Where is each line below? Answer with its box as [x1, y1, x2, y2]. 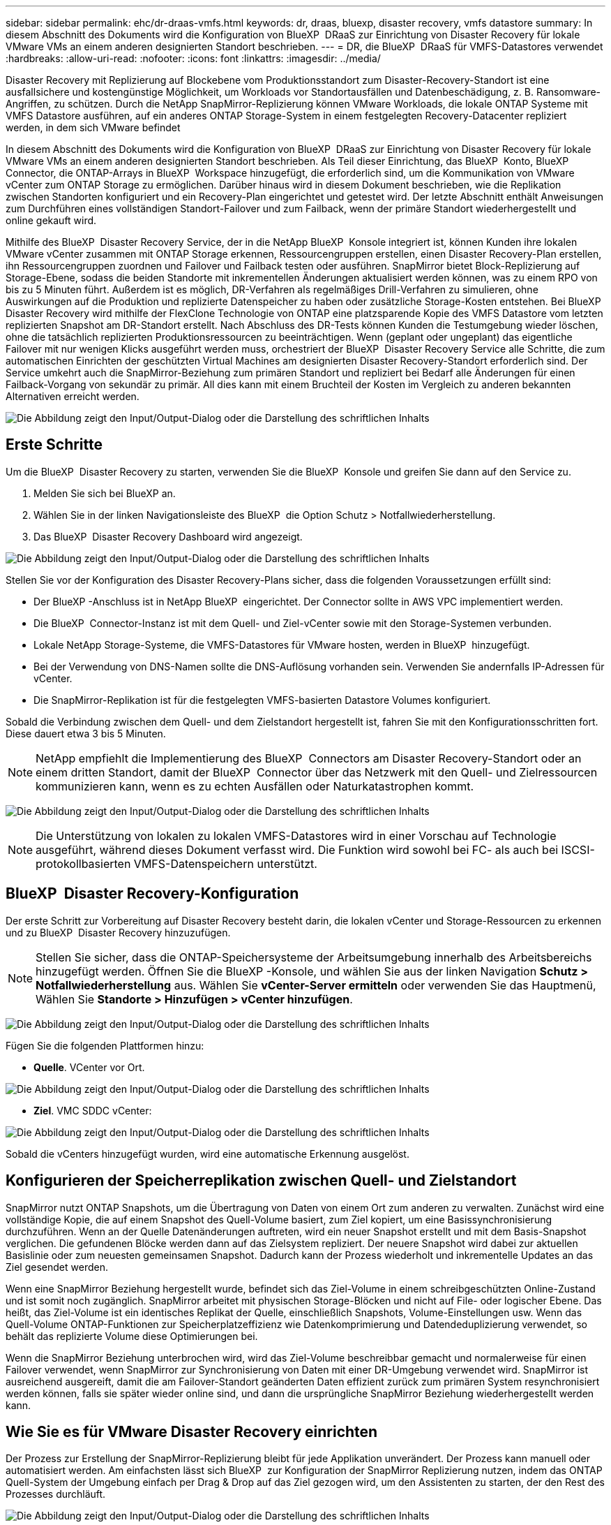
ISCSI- [561, 842, 595, 857]
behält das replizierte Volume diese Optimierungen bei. [6, 1329, 258, 1342]
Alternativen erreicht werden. [6, 390, 139, 402]
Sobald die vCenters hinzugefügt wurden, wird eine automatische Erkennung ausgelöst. [6, 1147, 409, 1160]
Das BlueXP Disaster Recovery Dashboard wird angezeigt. [33, 530, 303, 543]
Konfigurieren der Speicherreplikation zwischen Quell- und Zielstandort [6, 1172, 517, 1190]
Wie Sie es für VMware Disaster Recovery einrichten [6, 1422, 378, 1441]
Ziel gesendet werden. [6, 1260, 108, 1273]
